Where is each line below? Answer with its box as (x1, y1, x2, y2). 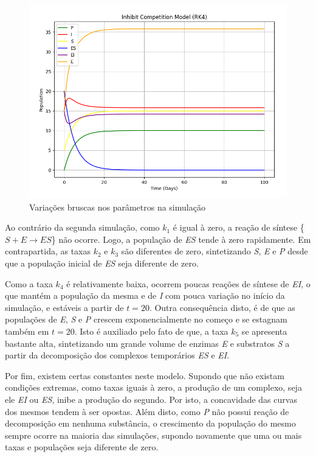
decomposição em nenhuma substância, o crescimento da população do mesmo (5, 417, 296, 430)
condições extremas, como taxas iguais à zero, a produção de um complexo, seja (5, 381, 302, 394)
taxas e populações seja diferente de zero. (5, 441, 159, 453)
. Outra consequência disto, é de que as (149, 301, 295, 313)
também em (5, 324, 49, 337)
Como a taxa (5, 277, 53, 290)
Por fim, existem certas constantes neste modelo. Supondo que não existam (5, 369, 284, 382)
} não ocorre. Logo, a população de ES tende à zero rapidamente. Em (51, 232, 311, 245)
